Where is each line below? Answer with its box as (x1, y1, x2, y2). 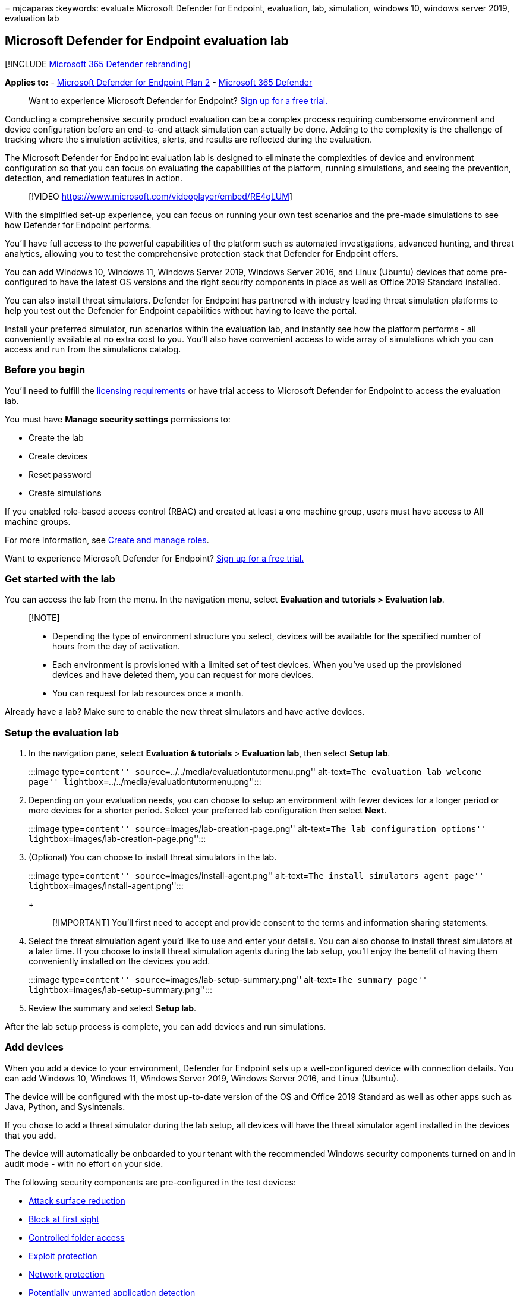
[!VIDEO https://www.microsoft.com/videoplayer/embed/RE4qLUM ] (29, 191, 293, 201)
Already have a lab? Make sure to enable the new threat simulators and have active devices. (5, 707, 365, 717)
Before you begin (5, 364, 86, 376)
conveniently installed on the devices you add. (29, 956, 210, 967)
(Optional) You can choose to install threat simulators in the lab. (29, 852, 277, 863)
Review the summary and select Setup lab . (29, 1003, 197, 1014)
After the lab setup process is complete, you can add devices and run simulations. (5, 1021, 326, 1032)
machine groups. (5, 516, 71, 526)
